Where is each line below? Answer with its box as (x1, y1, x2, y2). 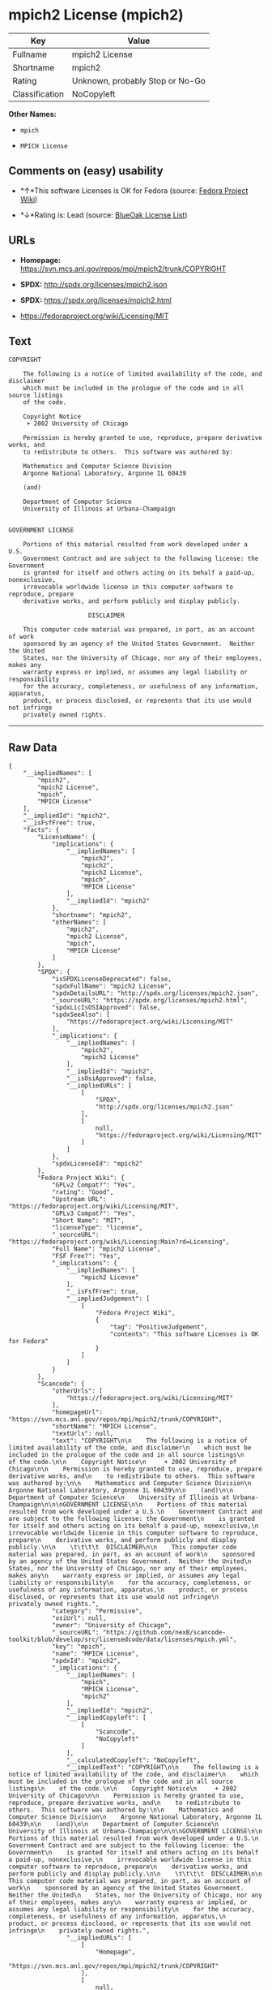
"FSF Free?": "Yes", (51, 1252, 121, 1260)
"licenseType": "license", (51, 1224, 143, 1232)
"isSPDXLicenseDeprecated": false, (51, 976, 172, 984)
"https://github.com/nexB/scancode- (102, 1629, 227, 1637)
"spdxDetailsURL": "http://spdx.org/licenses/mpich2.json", (51, 989, 259, 997)
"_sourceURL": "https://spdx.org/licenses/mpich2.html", (51, 997, 249, 1005)
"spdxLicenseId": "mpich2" (51, 1160, 143, 1168)
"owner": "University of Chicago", (51, 1622, 172, 1630)
